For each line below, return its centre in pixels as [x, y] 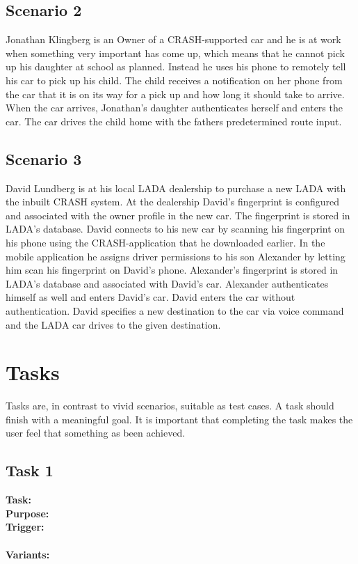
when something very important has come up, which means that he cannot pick [175, 53]
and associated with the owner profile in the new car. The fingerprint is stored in [178, 215]
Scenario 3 [44, 158]
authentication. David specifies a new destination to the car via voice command [175, 310]
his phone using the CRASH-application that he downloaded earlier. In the [165, 242]
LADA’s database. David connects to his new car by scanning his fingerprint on [176, 229]
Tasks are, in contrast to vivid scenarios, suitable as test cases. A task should [170, 406]
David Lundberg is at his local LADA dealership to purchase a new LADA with [176, 188]
